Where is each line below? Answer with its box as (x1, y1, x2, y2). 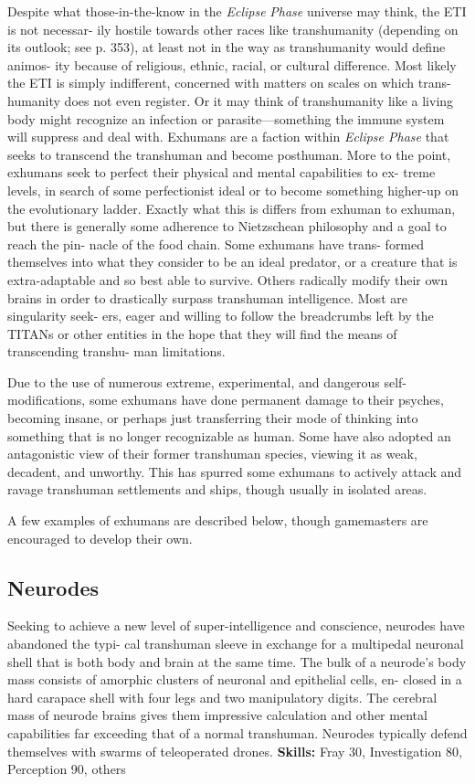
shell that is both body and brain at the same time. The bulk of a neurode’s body (7, 652, 467, 671)
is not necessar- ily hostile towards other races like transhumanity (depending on (7, 19, 459, 38)
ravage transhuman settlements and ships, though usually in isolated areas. (7, 480, 427, 499)
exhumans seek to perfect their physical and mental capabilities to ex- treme (7, 163, 436, 182)
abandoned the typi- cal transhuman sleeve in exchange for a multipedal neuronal (7, 634, 464, 653)
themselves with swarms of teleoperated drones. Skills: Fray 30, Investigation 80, (7, 741, 462, 760)
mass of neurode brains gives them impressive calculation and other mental (7, 705, 427, 725)
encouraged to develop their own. (7, 528, 193, 547)
